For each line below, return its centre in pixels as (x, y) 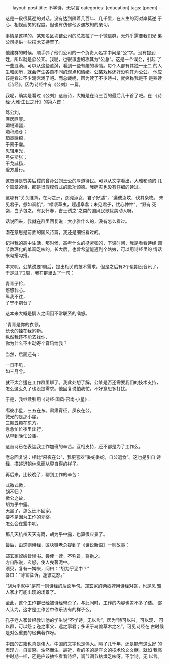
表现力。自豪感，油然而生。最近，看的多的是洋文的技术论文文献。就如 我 (81, 650)
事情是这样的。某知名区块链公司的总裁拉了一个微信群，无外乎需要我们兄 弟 (84, 36)
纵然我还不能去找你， (27, 337)
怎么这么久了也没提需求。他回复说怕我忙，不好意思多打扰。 (67, 388)
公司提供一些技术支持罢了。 (34, 42)
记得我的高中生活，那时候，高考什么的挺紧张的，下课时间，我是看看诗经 (81, 243)
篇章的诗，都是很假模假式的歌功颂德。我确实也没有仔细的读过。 (76, 187)
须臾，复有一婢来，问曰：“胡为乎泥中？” (47, 569)
